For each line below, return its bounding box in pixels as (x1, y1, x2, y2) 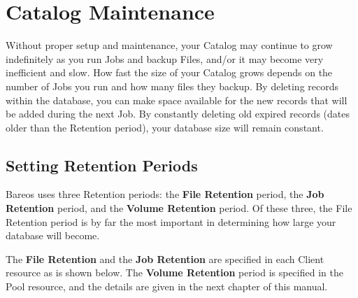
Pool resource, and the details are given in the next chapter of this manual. (6, 279, 328, 294)
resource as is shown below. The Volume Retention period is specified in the (6, 265, 343, 280)
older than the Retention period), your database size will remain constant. (6, 120, 324, 134)
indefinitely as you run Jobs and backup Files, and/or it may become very (6, 51, 324, 66)
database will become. (6, 228, 100, 243)
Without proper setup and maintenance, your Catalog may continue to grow (6, 38, 333, 52)
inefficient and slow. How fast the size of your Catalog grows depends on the (6, 65, 333, 80)
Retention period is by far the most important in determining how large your (6, 214, 336, 229)
